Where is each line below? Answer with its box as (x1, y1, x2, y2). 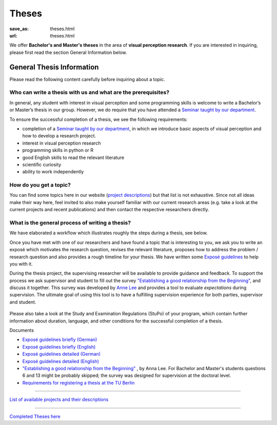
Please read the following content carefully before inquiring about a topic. (9, 76, 165, 82)
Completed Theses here (9, 413, 61, 419)
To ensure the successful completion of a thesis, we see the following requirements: (9, 116, 188, 123)
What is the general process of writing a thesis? (9, 219, 131, 226)
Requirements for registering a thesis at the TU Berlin (22, 379, 135, 386)
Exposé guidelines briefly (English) (22, 343, 96, 350)
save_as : (9, 26, 29, 32)
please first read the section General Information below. (9, 49, 127, 55)
